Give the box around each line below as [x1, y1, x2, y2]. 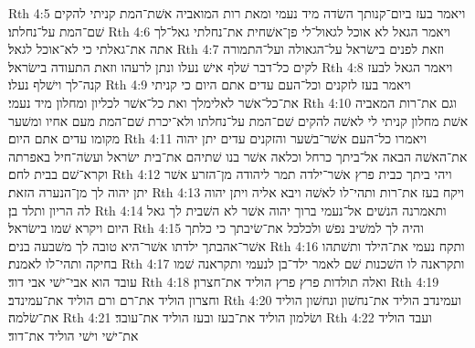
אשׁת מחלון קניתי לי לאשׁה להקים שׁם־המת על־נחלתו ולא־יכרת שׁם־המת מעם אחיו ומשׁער [8, 111, 469, 130]
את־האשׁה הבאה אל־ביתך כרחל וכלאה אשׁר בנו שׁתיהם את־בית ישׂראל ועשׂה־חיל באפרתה [8, 146, 468, 165]
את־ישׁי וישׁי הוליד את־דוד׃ [8, 325, 139, 344]
